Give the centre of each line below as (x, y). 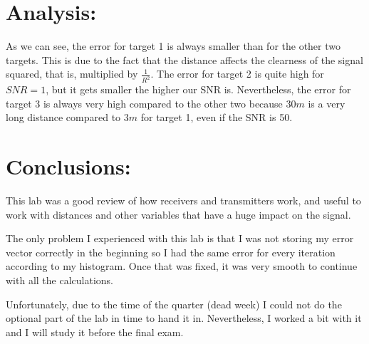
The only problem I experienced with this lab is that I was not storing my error (180, 238)
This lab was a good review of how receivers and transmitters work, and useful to (183, 200)
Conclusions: (68, 166)
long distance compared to (63, 117)
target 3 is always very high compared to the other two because (144, 103)
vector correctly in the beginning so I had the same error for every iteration (171, 252)
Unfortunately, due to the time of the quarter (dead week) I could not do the (174, 304)
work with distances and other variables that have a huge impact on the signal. (178, 214)
